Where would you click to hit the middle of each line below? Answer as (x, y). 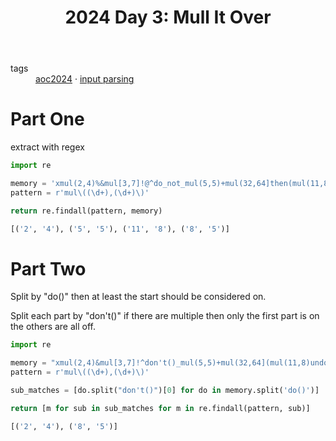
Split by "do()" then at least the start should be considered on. (138, 297)
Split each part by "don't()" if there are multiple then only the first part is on (165, 316)
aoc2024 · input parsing (85, 79)
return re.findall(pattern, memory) (86, 211)
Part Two (48, 268)
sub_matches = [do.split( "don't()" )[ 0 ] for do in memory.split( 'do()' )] (165, 391)
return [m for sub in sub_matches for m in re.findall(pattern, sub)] (160, 408)
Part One (47, 119)
